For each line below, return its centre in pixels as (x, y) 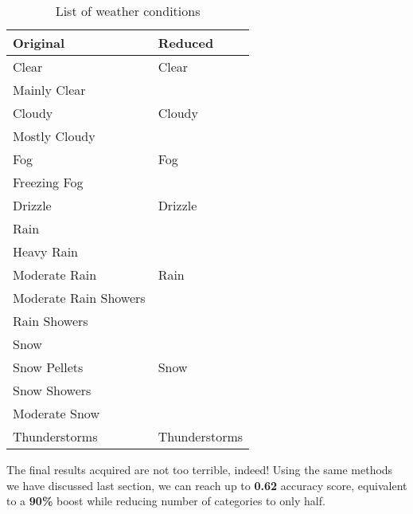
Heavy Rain (46, 251)
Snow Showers (52, 390)
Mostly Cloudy (54, 136)
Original (39, 43)
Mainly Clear (49, 90)
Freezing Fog (48, 182)
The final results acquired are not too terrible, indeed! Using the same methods (200, 469)
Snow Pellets (48, 367)
